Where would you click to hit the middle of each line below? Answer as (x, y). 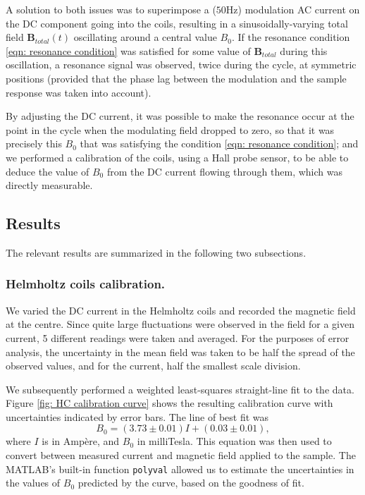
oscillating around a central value (145, 37)
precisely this (34, 143)
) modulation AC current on (299, 9)
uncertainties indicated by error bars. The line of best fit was (137, 416)
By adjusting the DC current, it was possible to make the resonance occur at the (180, 116)
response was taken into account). (79, 92)
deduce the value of (48, 171)
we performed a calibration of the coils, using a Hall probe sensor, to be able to (177, 157)
